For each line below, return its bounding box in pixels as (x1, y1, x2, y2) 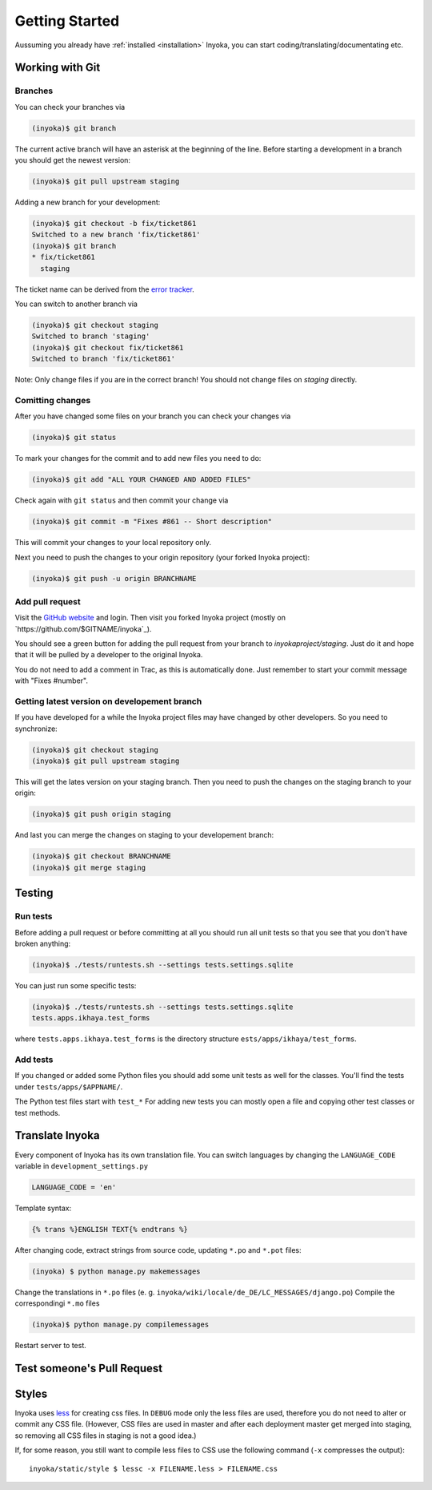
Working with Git (14, 61, 101, 75)
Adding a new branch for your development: (14, 197, 161, 208)
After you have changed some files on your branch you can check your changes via (14, 411, 291, 421)
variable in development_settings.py (14, 1161, 148, 1170)
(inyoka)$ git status (31, 433, 117, 442)
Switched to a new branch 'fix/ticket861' (31, 230, 201, 240)
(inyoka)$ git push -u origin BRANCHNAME (31, 574, 197, 583)
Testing (14, 886, 54, 900)
